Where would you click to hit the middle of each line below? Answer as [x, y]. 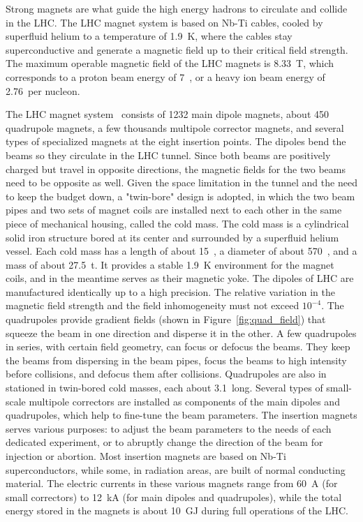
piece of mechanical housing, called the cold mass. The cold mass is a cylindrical [177, 223]
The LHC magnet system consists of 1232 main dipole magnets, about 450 [167, 114]
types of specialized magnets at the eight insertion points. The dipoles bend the [176, 141]
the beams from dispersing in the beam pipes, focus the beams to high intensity [176, 360]
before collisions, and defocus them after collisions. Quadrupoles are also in [166, 374]
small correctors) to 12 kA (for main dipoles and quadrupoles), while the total [174, 497]
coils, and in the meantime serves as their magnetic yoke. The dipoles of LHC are [180, 278]
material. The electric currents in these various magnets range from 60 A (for [172, 483]
